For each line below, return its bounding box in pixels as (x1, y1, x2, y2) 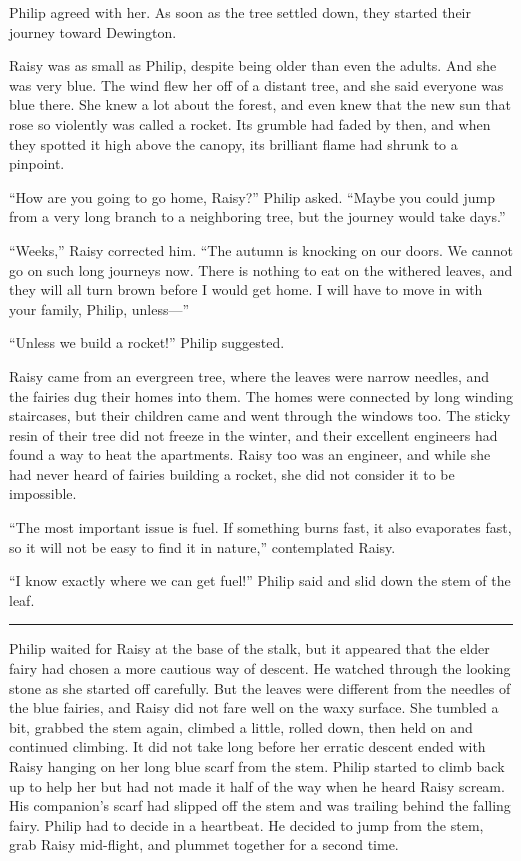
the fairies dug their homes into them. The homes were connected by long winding (9, 385, 513, 406)
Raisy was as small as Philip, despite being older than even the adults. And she (9, 55, 497, 76)
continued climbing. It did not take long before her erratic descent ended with (9, 736, 486, 757)
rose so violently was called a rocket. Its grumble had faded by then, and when (9, 113, 491, 134)
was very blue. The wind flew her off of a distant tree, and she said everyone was (9, 74, 504, 95)
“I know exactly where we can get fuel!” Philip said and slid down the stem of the (9, 570, 511, 591)
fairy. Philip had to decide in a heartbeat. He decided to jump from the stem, (9, 814, 484, 835)
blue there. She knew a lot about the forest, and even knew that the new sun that (9, 94, 511, 115)
